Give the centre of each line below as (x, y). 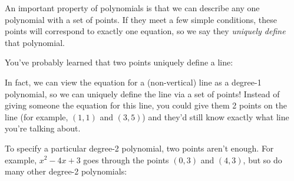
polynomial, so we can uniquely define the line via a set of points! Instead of (142, 93)
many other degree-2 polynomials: (66, 171)
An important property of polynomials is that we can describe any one (132, 8)
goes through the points (126, 159)
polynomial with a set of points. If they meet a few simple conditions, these (141, 19)
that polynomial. (35, 42)
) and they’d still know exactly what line (216, 116)
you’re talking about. (43, 128)
